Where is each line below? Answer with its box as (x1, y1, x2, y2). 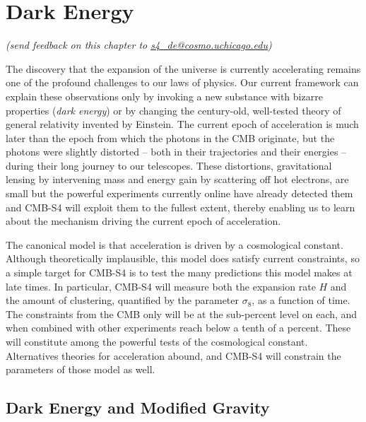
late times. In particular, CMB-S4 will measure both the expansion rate (6, 279, 316, 293)
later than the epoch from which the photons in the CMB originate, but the (6, 130, 335, 145)
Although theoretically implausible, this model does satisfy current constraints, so (6, 251, 360, 266)
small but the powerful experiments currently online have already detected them (6, 186, 353, 201)
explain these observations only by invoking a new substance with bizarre (6, 88, 323, 103)
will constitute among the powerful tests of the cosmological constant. (6, 334, 308, 348)
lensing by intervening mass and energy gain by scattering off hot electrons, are (6, 172, 349, 187)
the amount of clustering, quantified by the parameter (6, 293, 239, 307)
